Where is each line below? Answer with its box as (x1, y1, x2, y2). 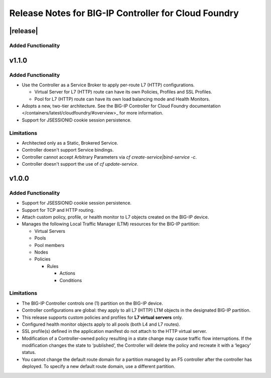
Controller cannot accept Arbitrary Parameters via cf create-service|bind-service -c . (22, 154, 197, 160)
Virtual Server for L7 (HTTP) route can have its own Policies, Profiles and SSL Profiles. (34, 89, 213, 95)
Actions (59, 270, 75, 276)
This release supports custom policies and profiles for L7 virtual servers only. (22, 314, 183, 320)
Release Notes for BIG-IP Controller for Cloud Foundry (9, 8, 239, 19)
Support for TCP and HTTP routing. (22, 207, 95, 213)
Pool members (34, 242, 65, 248)
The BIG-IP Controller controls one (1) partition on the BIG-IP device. (22, 300, 163, 306)
